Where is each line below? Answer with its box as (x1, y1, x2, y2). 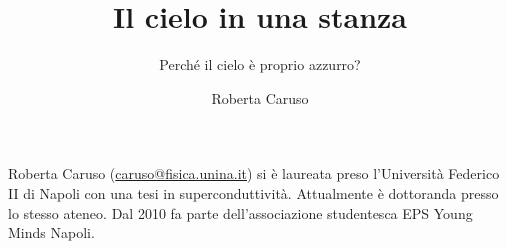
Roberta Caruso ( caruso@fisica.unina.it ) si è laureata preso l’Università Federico (8, 163, 500, 184)
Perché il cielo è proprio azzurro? (159, 54, 361, 75)
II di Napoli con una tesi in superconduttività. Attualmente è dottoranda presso (8, 182, 499, 203)
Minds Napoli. (8, 222, 95, 243)
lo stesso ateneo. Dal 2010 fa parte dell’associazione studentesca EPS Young (8, 202, 473, 223)
